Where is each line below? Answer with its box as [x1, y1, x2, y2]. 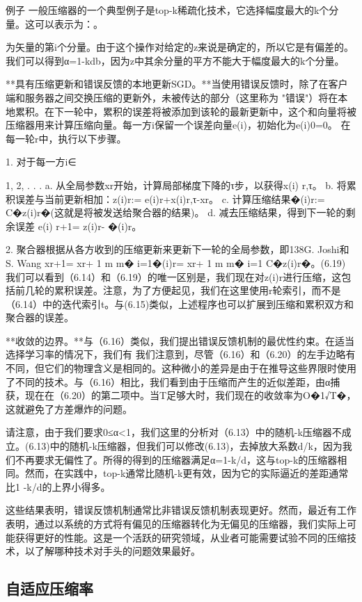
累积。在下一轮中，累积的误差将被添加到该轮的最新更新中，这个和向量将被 [15, 104, 356, 118]
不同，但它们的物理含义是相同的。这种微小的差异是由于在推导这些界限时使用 [6, 361, 356, 375]
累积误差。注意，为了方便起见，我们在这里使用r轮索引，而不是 [54, 283, 341, 298]
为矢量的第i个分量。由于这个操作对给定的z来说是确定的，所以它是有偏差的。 [6, 40, 354, 54]
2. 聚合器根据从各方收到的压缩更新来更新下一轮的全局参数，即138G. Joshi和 [6, 242, 349, 257]
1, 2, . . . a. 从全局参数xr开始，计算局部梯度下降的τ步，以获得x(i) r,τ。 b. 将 [6, 177, 347, 192]
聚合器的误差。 [6, 310, 74, 325]
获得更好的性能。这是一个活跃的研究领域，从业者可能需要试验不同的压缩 [15, 530, 347, 544]
